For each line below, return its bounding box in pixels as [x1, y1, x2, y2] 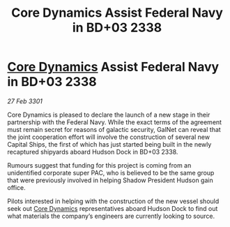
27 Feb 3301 [7, 96, 43, 105]
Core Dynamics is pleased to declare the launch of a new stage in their [7, 110, 210, 119]
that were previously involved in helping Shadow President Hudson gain [7, 176, 214, 184]
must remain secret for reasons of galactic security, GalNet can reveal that [7, 125, 221, 133]
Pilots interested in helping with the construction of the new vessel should [7, 197, 220, 205]
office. [7, 183, 26, 191]
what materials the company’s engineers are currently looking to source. [7, 212, 215, 220]
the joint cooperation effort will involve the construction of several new [7, 133, 210, 141]
